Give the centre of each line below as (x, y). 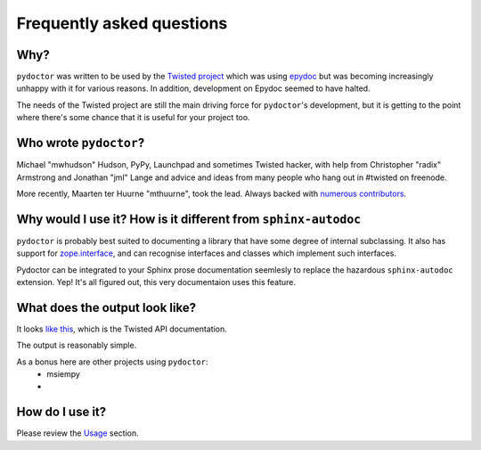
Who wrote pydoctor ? (81, 143)
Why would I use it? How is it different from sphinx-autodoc (189, 219)
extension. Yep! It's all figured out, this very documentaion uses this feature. (156, 282)
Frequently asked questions (122, 23)
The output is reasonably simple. (77, 345)
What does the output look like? (106, 307)
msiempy (63, 374)
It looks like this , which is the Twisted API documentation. (122, 329)
